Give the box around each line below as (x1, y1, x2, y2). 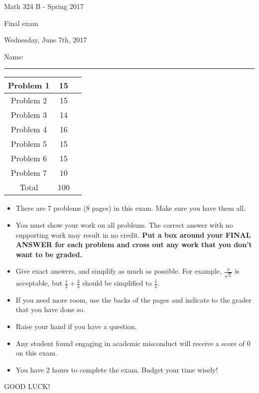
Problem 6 (10, 152, 47, 164)
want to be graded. (15, 249, 82, 259)
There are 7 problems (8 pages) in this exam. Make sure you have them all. (15, 203, 246, 213)
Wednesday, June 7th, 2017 (4, 34, 87, 45)
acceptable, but (15, 278, 63, 288)
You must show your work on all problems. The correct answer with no (15, 219, 233, 230)
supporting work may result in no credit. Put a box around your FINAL (15, 229, 251, 240)
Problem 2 (10, 94, 47, 106)
